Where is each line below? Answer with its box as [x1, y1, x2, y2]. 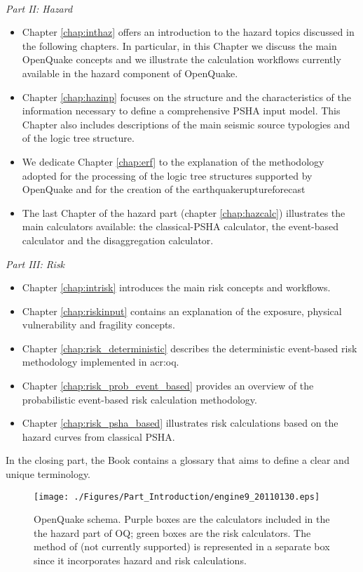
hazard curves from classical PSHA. [22, 429, 175, 444]
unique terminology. [6, 467, 91, 481]
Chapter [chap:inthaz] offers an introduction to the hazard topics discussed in [22, 25, 355, 39]
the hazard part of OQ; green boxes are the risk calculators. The [34, 525, 311, 540]
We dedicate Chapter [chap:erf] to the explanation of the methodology [22, 154, 324, 168]
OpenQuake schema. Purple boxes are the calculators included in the [34, 512, 330, 526]
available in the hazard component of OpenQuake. [22, 65, 238, 80]
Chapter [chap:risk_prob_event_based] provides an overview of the [22, 378, 314, 393]
